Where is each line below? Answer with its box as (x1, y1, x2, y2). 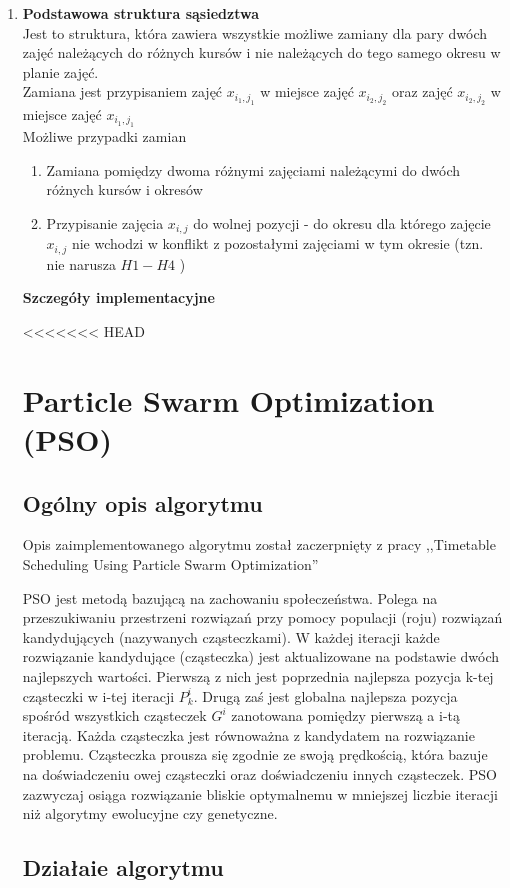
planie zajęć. (22, 61, 99, 82)
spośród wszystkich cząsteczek (22, 705, 207, 726)
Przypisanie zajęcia (46, 212, 164, 233)
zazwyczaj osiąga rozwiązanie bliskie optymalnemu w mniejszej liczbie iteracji (22, 783, 498, 804)
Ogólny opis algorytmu (22, 487, 263, 518)
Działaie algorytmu (22, 852, 224, 883)
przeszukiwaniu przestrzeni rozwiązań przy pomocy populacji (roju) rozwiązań (22, 607, 503, 628)
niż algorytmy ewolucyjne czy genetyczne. (22, 803, 278, 824)
